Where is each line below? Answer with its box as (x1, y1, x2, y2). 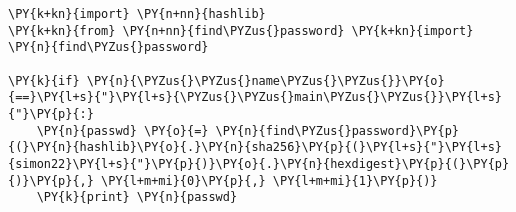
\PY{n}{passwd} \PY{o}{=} (36, 123, 209, 138)
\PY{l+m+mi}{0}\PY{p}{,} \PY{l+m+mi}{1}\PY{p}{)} (101, 173, 438, 188)
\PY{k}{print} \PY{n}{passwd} (36, 190, 238, 205)
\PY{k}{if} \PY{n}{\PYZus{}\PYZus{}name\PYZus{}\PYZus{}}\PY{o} (8, 73, 445, 88)
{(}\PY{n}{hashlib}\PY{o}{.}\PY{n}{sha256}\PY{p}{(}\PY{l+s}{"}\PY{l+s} (8, 140, 502, 155)
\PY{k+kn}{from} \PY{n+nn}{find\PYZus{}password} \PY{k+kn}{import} (8, 23, 474, 38)
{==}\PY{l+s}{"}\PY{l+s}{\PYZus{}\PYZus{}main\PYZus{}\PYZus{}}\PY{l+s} (8, 90, 502, 105)
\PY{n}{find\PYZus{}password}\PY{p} (215, 123, 460, 138)
